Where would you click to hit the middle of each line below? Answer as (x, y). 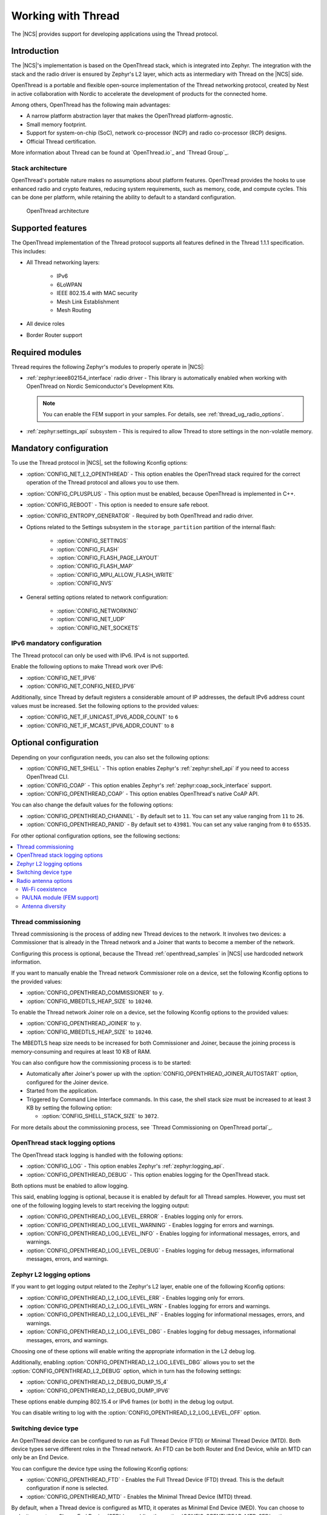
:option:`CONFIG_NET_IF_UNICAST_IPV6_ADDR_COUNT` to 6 (102, 717)
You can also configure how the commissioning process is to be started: (101, 1062)
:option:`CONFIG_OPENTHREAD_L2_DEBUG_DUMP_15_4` (97, 1382)
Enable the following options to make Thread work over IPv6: (87, 667)
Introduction (35, 51)
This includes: (29, 251)
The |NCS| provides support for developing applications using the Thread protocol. (115, 34)
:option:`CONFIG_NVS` (85, 583)
